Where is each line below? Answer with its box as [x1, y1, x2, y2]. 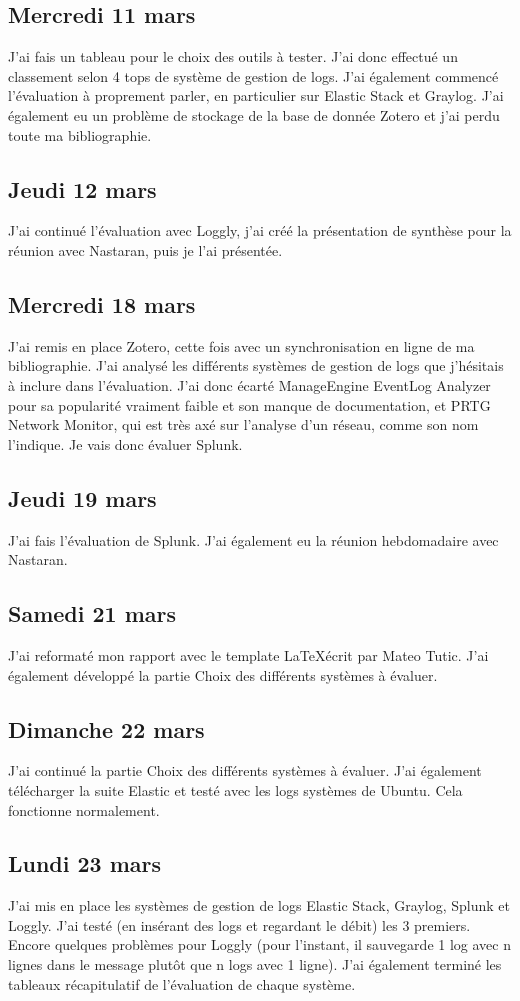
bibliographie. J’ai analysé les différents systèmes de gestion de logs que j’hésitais [8, 355, 504, 376]
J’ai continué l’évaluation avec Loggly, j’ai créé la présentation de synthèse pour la [8, 220, 512, 241]
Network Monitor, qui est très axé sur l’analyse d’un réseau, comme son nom [8, 414, 479, 435]
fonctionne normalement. [8, 799, 160, 820]
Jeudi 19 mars [8, 482, 157, 513]
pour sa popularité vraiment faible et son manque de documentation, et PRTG [8, 394, 491, 415]
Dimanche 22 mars [8, 713, 205, 744]
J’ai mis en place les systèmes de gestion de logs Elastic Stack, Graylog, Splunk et [8, 895, 510, 916]
